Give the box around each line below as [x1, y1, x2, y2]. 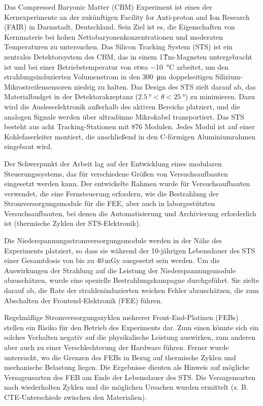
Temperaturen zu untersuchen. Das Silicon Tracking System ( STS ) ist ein [4, 41, 233, 52]
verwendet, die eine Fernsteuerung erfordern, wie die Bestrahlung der [4, 188, 219, 198]
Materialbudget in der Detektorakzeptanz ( [4, 91, 138, 102]
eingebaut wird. [4, 141, 52, 152]
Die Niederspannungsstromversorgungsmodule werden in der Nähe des [4, 235, 222, 246]
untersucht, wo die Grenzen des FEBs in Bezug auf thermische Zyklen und [4, 352, 236, 362]
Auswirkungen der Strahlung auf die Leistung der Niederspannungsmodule [4, 265, 236, 275]
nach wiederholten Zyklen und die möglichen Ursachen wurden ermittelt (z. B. [4, 382, 248, 392]
